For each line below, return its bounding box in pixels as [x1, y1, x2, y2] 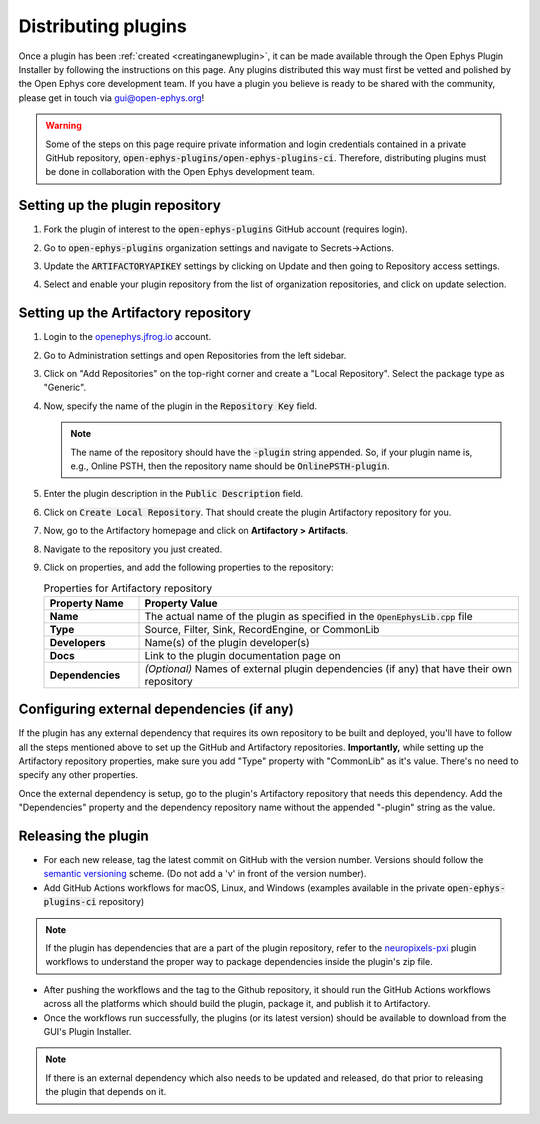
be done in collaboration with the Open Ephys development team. [45, 166, 315, 178]
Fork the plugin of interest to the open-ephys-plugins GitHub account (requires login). [43, 223, 409, 235]
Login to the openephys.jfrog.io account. [43, 331, 212, 343]
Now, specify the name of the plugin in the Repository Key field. [43, 400, 318, 412]
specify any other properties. [18, 769, 139, 781]
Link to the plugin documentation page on [144, 648, 342, 662]
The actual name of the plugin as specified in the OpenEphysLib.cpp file [144, 609, 473, 623]
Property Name [49, 596, 124, 610]
